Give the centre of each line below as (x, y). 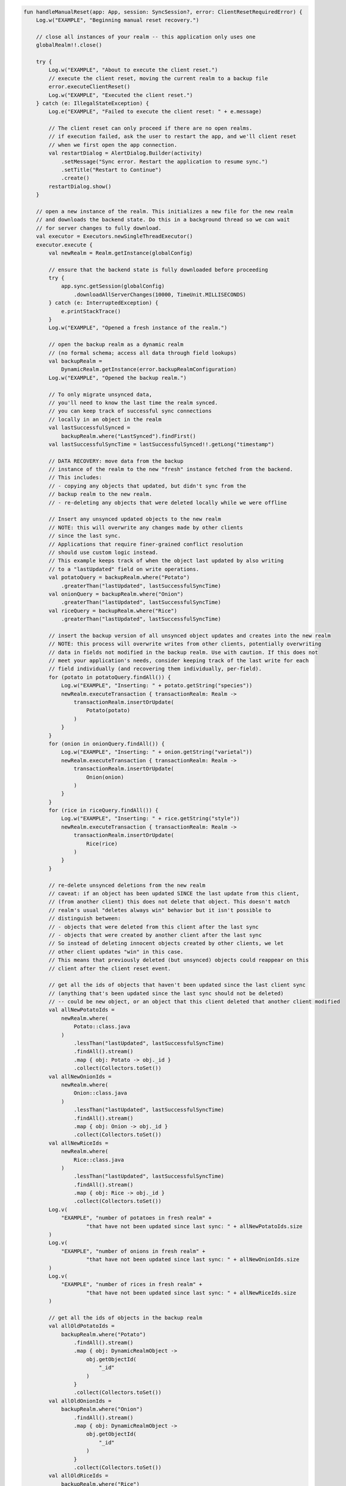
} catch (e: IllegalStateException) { (92, 103)
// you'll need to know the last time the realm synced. (133, 402)
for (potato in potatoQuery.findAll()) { (110, 677)
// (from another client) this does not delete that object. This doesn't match (169, 902)
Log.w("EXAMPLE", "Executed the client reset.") (121, 95)
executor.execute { (65, 245)
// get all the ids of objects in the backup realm (125, 1317)
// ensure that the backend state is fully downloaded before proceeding (158, 270)
